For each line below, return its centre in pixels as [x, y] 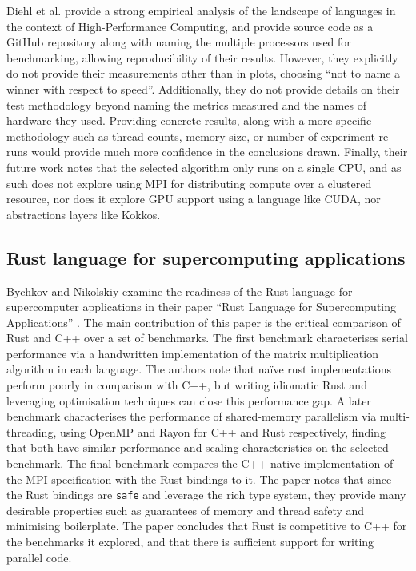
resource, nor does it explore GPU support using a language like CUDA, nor [194, 199]
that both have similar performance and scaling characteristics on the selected [198, 447]
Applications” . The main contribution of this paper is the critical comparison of [204, 322]
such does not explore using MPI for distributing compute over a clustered [189, 183]
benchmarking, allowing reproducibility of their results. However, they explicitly [202, 57]
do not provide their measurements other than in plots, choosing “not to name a [204, 73]
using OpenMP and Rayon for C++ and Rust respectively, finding [222, 431]
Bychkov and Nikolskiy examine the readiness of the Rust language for [180, 291]
